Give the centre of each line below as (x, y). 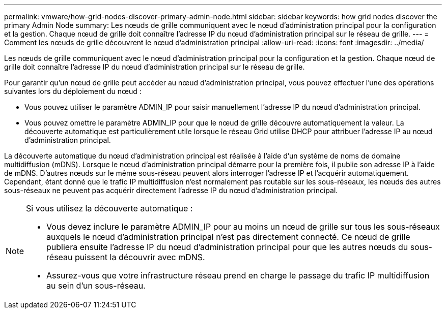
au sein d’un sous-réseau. (96, 286)
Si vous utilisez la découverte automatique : (109, 208)
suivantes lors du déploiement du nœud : (73, 91)
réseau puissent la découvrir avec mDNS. (126, 257)
